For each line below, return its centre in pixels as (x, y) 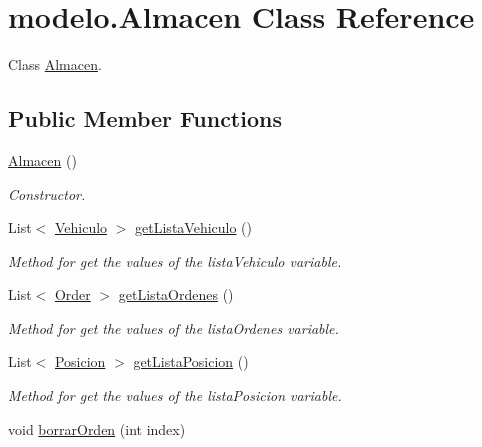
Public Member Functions (145, 118)
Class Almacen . (55, 64)
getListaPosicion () (191, 361)
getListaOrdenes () (176, 294)
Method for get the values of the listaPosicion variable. (175, 395)
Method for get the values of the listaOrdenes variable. (173, 327)
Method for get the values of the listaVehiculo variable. (175, 260)
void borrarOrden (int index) (97, 428)
